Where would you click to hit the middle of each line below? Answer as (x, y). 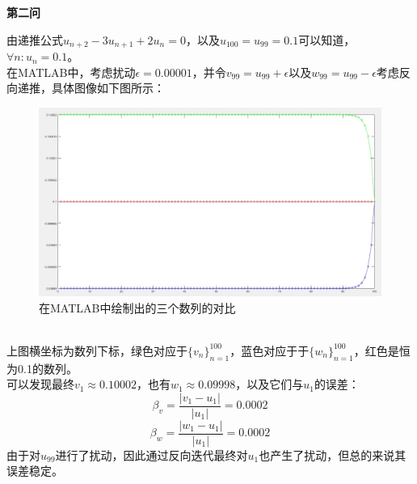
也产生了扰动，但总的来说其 (333, 454)
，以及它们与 (270, 384)
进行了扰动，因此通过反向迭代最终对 (152, 454)
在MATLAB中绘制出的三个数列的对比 (137, 307)
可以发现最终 (40, 384)
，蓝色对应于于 (270, 350)
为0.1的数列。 (42, 368)
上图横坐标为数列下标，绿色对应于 (97, 350)
